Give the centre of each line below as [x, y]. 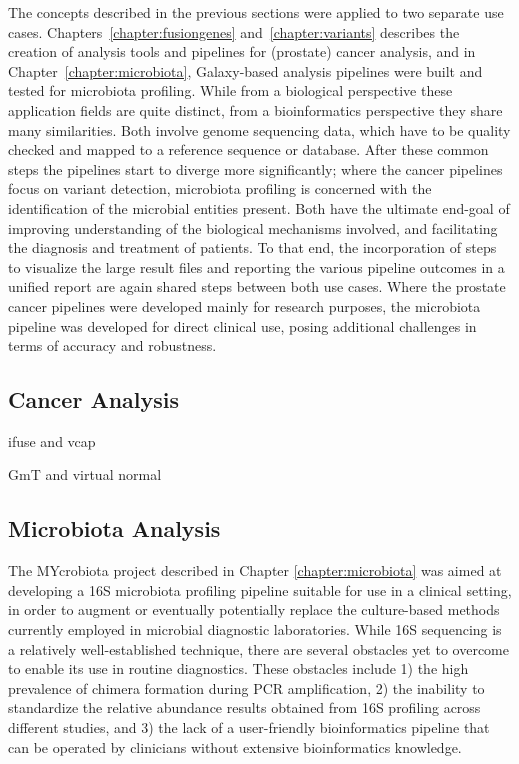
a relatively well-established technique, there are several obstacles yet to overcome [258, 648]
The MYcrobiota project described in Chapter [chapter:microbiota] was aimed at [255, 570]
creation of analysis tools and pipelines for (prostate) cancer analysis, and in [242, 51]
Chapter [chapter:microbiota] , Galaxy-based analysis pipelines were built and [245, 70]
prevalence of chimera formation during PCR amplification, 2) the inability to [246, 687]
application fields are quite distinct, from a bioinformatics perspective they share [255, 109]
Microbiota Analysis [114, 528]
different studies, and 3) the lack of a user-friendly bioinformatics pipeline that [249, 727]
